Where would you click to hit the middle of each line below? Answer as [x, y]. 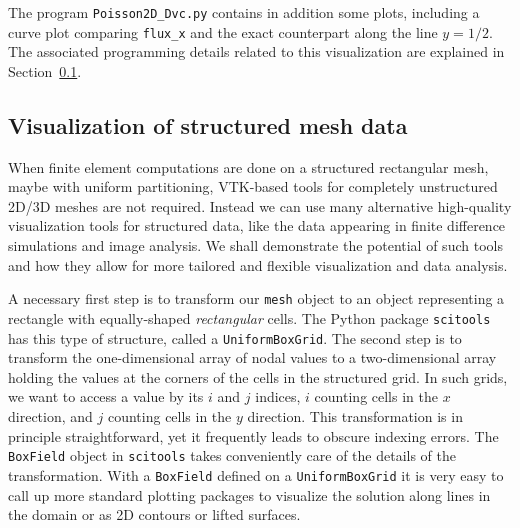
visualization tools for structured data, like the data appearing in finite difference [257, 225]
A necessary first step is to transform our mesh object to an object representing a [256, 298]
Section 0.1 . [45, 70]
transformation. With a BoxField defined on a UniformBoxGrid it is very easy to [256, 474]
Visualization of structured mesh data [208, 124]
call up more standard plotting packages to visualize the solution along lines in [249, 494]
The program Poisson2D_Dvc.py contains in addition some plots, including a [244, 12]
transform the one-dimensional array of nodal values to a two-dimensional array [252, 357]
